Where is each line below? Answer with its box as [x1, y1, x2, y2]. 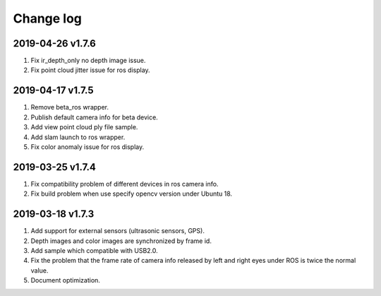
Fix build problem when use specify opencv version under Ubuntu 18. [30, 189, 233, 198]
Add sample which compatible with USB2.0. [30, 246, 158, 254]
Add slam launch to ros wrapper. [30, 133, 126, 141]
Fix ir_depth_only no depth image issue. [30, 57, 146, 65]
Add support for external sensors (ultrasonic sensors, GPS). [30, 227, 205, 235]
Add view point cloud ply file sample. [30, 123, 138, 131]
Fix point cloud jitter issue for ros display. [30, 66, 151, 74]
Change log [13, 11, 83, 26]
